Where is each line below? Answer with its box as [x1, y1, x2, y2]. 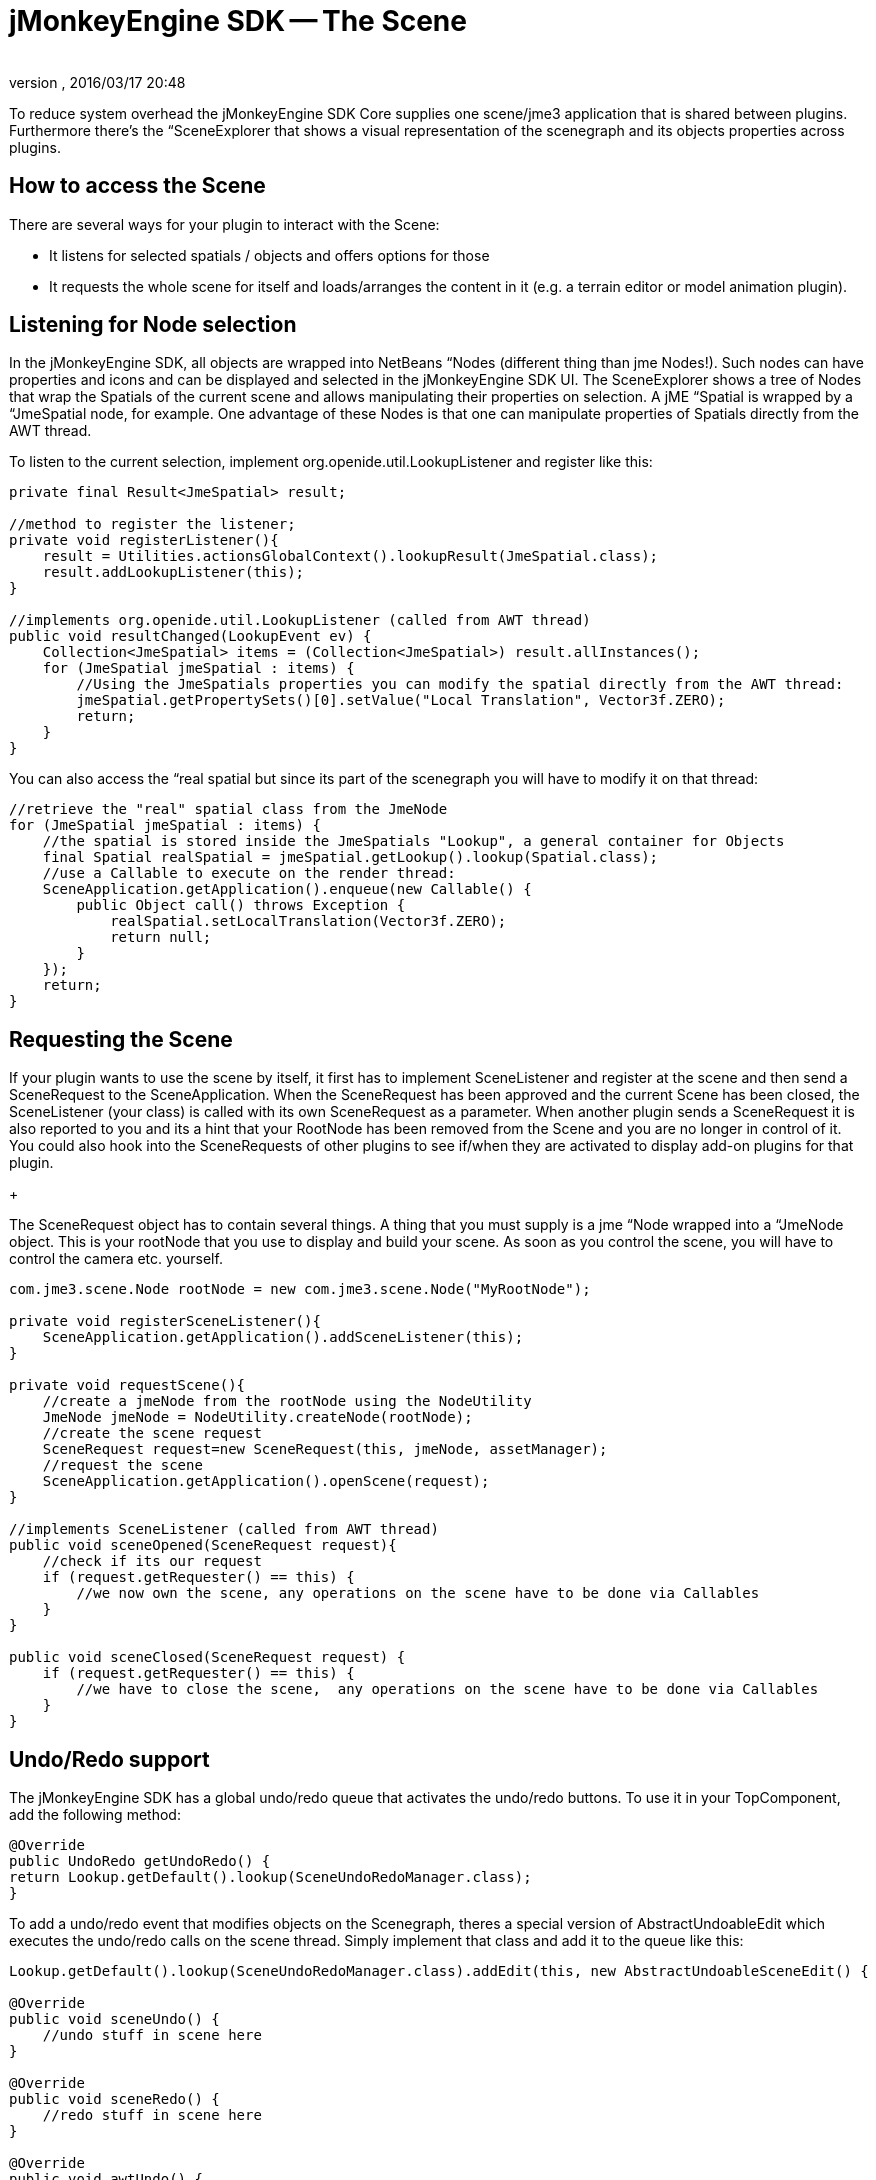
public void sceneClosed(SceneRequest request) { [9, 1649, 406, 1666]
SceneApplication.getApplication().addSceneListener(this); [42, 1329, 524, 1346]
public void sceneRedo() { [9, 2091, 220, 2108]
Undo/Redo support [9, 1746, 210, 1772]
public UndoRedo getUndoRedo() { [9, 1853, 271, 1870]
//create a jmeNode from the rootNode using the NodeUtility [42, 1393, 532, 1410]
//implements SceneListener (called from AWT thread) [9, 1521, 439, 1538]
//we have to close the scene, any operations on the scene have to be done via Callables [76, 1681, 819, 1698]
